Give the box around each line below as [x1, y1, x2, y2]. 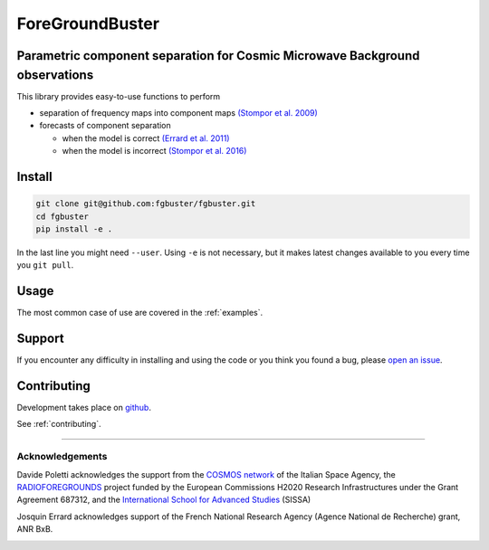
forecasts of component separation [39, 120, 171, 131]
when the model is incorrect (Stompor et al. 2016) [62, 146, 247, 156]
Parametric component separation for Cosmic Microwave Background [16, 48, 420, 63]
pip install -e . [35, 224, 113, 234]
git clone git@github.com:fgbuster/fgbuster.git [35, 199, 256, 209]
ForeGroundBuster [16, 14, 160, 33]
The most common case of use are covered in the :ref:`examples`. [16, 308, 264, 318]
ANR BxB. [16, 524, 53, 535]
